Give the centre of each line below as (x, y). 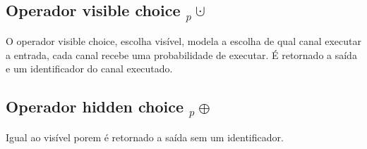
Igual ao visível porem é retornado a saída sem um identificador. (145, 137)
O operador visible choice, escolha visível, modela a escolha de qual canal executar (183, 40)
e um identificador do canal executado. (89, 69)
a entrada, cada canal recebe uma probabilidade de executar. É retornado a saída (181, 54)
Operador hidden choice (95, 106)
